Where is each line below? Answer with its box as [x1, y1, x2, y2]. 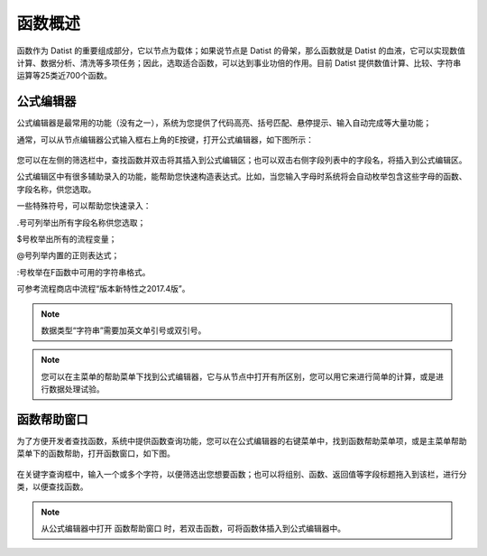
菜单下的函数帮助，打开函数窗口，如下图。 [16, 448, 175, 459]
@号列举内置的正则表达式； [16, 250, 120, 261]
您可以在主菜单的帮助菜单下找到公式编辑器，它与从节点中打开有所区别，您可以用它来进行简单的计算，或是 [41, 371, 436, 382]
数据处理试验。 [48, 384, 105, 394]
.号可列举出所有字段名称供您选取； [16, 217, 146, 227]
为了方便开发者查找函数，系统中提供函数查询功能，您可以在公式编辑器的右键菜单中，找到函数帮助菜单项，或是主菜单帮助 [16, 436, 467, 446]
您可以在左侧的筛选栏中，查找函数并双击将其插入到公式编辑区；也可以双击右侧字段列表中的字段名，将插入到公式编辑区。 [16, 154, 467, 166]
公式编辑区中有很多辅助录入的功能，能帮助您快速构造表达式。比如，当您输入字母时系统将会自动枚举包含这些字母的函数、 [16, 171, 467, 182]
